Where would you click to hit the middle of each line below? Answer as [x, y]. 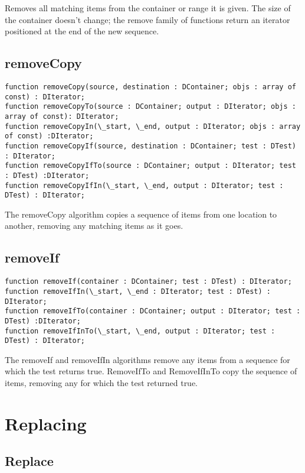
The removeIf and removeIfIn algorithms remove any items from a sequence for [147, 359]
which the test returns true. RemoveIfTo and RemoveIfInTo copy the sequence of [151, 371]
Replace [29, 461]
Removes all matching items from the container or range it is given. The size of [148, 8]
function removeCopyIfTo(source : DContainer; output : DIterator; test [150, 166]
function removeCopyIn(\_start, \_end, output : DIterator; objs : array [153, 126]
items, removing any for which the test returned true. [101, 383]
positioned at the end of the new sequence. [82, 31]
